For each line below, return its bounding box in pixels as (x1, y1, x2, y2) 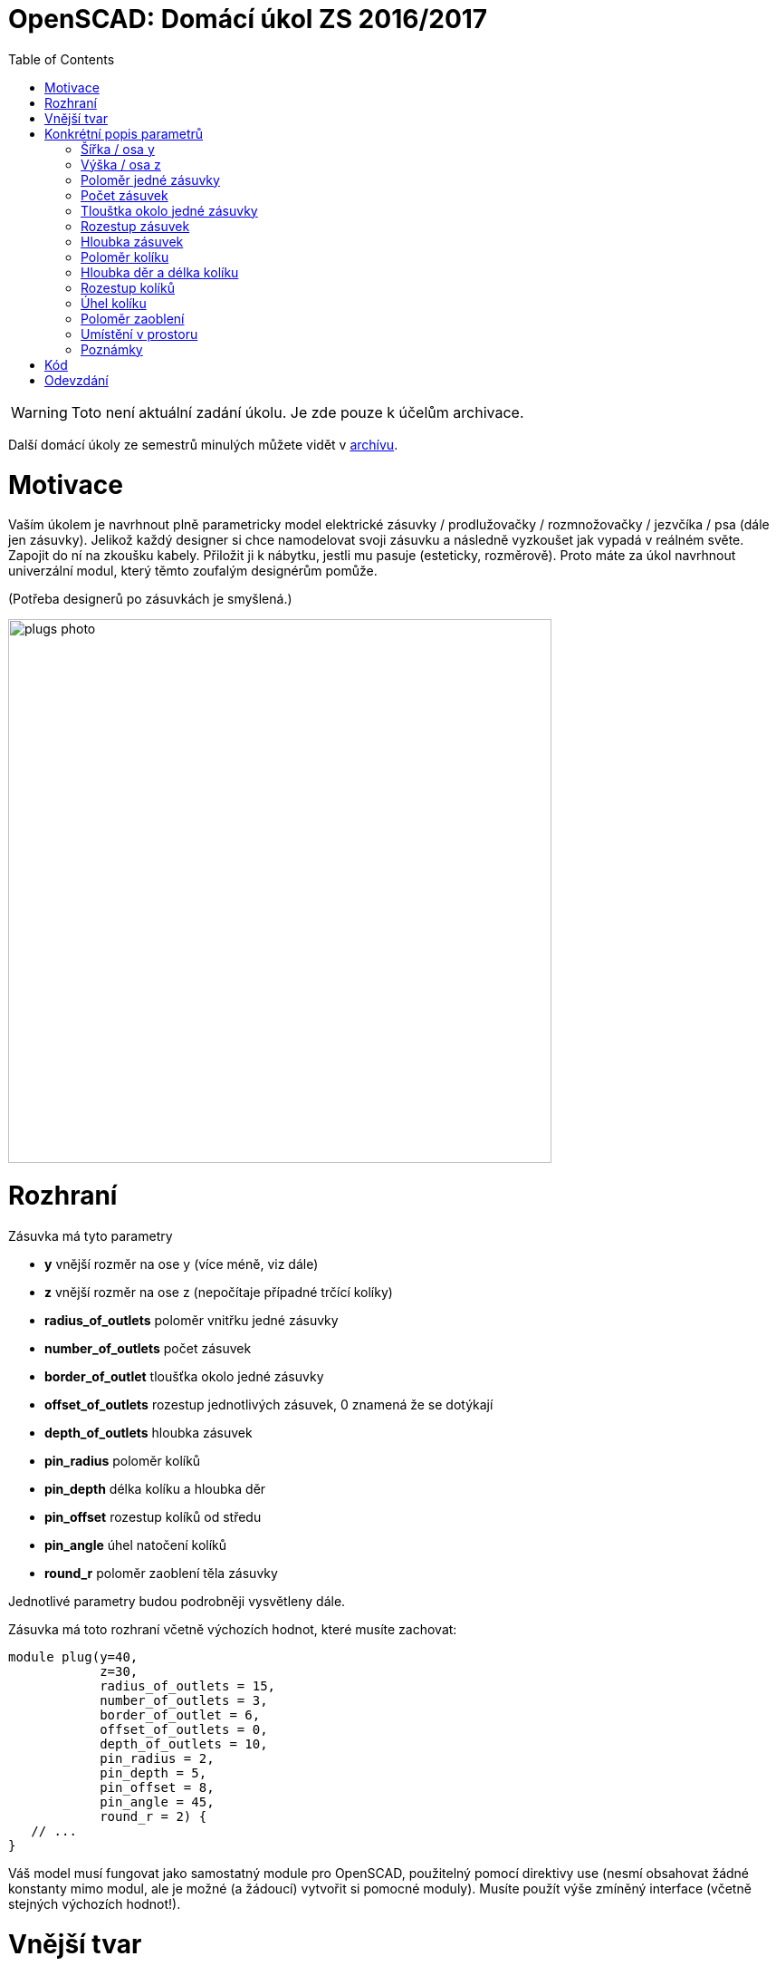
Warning (11, 402, 68, 421)
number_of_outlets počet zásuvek (44, 1340, 252, 1356)
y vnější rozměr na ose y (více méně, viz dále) (44, 1255, 319, 1272)
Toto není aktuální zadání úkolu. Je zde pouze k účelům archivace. (71, 402, 524, 421)
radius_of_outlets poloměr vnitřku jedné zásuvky (44, 1312, 339, 1328)
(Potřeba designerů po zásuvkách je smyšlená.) (8, 591, 292, 607)
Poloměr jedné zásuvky (81, 171, 220, 188)
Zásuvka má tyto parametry (8, 1227, 173, 1244)
